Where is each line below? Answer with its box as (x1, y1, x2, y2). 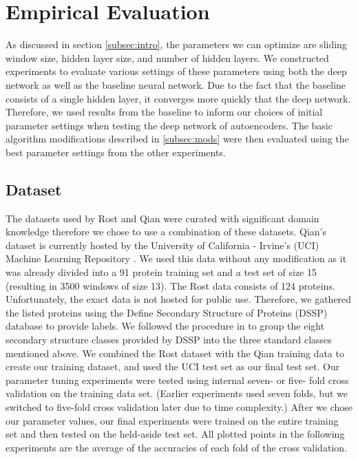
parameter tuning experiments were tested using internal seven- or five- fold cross (6, 372, 349, 387)
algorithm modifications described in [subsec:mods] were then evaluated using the (6, 131, 349, 146)
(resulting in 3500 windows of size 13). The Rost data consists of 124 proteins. (6, 278, 335, 292)
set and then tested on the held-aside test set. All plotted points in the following (6, 427, 345, 441)
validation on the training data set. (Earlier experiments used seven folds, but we (6, 386, 348, 401)
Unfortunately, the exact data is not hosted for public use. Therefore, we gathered (6, 292, 352, 306)
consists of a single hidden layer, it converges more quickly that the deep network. (6, 91, 351, 105)
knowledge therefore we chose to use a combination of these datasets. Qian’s (6, 224, 326, 239)
